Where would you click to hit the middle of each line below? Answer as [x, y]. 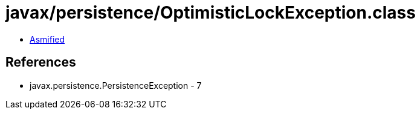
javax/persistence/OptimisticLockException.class [211, 13]
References [41, 62]
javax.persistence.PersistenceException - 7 [116, 85]
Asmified [47, 39]
